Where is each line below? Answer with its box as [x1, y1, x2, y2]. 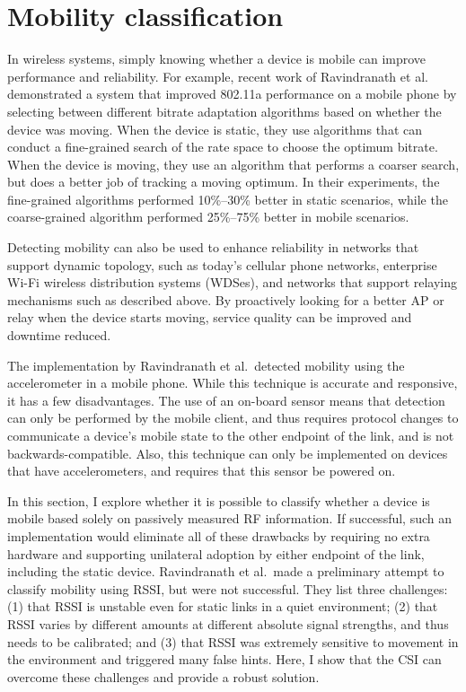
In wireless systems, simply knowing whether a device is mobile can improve [7, 49, 426, 68]
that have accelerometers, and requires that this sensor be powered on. [7, 461, 396, 480]
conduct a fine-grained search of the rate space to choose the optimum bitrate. [7, 137, 438, 156]
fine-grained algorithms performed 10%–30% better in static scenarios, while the [7, 189, 448, 208]
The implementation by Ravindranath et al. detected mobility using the [7, 355, 405, 374]
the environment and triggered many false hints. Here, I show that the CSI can [7, 650, 442, 669]
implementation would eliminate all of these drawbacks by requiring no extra [7, 526, 430, 545]
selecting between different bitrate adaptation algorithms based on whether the [7, 101, 442, 120]
